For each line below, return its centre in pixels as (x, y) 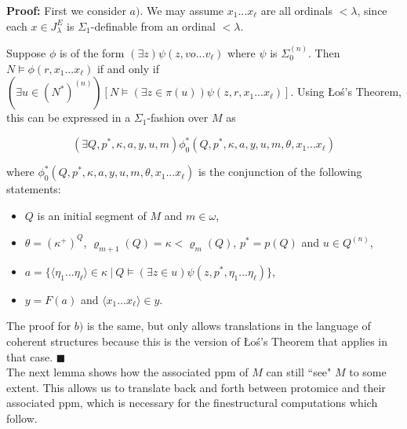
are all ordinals (296, 10)
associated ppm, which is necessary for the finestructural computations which (192, 403)
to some (368, 372)
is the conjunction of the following (280, 172)
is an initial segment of (92, 215)
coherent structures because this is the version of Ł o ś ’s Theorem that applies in (197, 341)
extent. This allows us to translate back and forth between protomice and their (196, 387)
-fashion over (178, 117)
